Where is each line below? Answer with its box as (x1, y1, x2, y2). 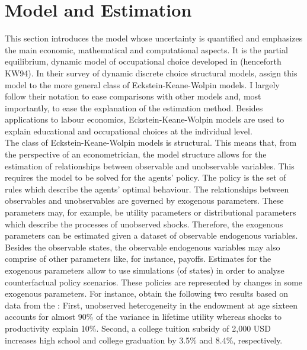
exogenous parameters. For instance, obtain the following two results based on (5, 287, 288, 300)
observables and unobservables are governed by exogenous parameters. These (5, 194, 284, 207)
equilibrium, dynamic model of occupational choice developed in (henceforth (5, 55, 282, 68)
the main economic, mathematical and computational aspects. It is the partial (5, 43, 288, 56)
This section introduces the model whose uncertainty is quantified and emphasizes (5, 32, 303, 44)
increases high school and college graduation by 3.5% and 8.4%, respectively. (5, 333, 283, 346)
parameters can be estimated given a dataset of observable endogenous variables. (5, 229, 298, 242)
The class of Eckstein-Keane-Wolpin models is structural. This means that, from (5, 136, 297, 149)
